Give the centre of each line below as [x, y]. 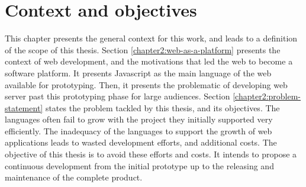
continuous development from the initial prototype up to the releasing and [139, 165]
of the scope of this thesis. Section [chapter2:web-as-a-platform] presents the [143, 49]
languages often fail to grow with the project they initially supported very [139, 119]
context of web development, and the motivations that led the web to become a [149, 61]
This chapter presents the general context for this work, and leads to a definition [151, 38]
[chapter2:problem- [267, 96]
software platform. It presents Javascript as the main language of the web [138, 72]
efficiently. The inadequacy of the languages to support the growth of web [138, 130]
